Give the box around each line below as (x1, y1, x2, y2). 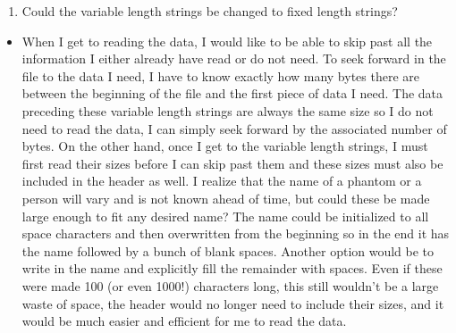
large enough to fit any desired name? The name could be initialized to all (21, 206, 429, 225)
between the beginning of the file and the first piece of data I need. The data (21, 84, 443, 103)
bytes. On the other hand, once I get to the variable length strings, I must (21, 137, 428, 155)
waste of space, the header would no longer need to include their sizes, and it (21, 294, 444, 312)
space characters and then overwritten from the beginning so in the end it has (21, 224, 450, 243)
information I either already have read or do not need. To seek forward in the (21, 49, 446, 68)
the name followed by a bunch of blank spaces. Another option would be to (21, 241, 435, 260)
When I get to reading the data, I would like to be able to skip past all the (21, 31, 433, 50)
